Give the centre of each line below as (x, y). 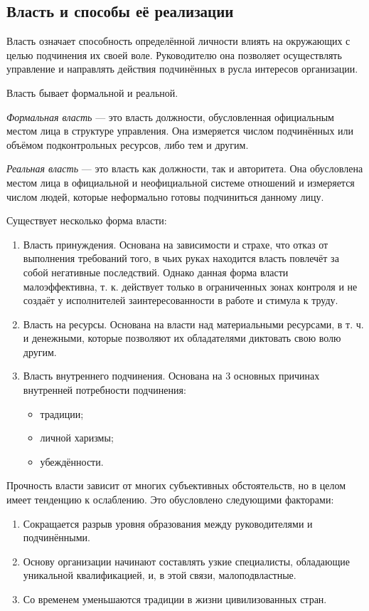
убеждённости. (72, 461)
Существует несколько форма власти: (87, 220)
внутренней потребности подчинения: (105, 390)
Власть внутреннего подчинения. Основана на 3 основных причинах (171, 376)
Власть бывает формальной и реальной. (92, 92)
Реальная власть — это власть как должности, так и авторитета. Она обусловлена (185, 168)
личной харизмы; (77, 438)
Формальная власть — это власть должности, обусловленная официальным (170, 116)
